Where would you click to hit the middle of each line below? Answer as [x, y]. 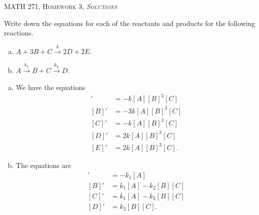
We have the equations [51, 87]
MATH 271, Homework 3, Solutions [61, 6]
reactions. [19, 33]
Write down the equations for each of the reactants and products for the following [130, 23]
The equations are [43, 165]
